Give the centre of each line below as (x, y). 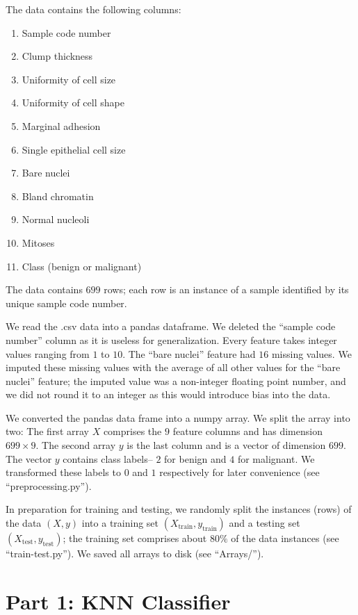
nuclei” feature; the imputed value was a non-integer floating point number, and (176, 380)
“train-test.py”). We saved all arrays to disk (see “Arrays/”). (135, 553)
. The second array (76, 445)
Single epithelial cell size (74, 149)
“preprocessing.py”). (49, 485)
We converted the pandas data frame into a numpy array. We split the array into (178, 417)
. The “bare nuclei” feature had (189, 353)
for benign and (195, 458)
